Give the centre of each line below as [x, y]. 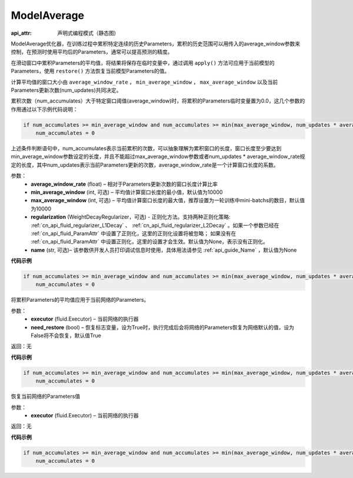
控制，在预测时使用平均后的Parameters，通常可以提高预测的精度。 [92, 52]
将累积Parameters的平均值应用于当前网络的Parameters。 [80, 300]
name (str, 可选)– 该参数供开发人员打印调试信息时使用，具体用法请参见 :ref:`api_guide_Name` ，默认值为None [164, 250]
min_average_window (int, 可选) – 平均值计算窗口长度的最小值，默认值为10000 [127, 192]
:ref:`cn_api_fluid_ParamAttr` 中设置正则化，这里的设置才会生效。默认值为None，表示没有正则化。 [150, 242]
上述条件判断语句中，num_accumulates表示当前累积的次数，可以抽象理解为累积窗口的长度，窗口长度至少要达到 [146, 149]
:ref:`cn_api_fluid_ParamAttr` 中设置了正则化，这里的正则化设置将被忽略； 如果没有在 [134, 233]
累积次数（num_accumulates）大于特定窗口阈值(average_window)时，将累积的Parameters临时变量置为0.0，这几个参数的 [158, 101]
